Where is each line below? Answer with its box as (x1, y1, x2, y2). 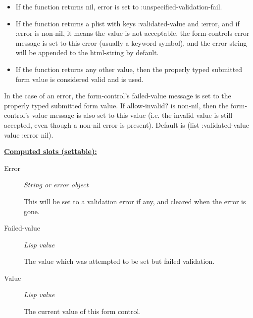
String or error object (24, 179, 89, 190)
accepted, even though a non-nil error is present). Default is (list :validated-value (4, 119, 249, 130)
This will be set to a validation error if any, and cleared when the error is (24, 196, 246, 206)
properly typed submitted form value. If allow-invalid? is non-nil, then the (4, 100, 229, 110)
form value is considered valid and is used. (15, 74, 144, 84)
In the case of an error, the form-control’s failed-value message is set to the (4, 90, 231, 101)
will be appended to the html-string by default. (15, 47, 159, 58)
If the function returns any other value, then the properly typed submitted (15, 64, 243, 74)
